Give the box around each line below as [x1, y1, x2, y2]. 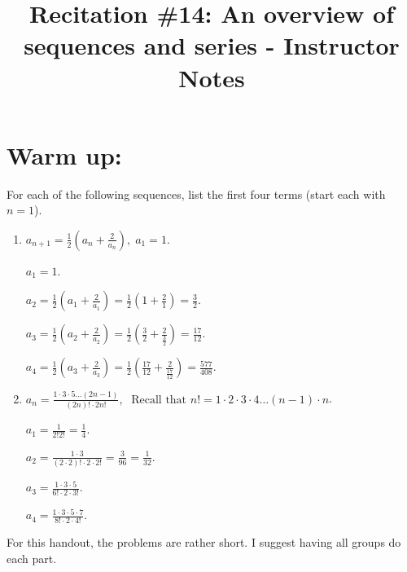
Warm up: [7, 138, 122, 171]
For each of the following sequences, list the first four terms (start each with [7, 185, 386, 202]
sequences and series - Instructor [24, 29, 400, 62]
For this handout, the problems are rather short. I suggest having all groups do [7, 533, 401, 550]
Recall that [131, 394, 187, 406]
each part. [7, 549, 57, 566]
